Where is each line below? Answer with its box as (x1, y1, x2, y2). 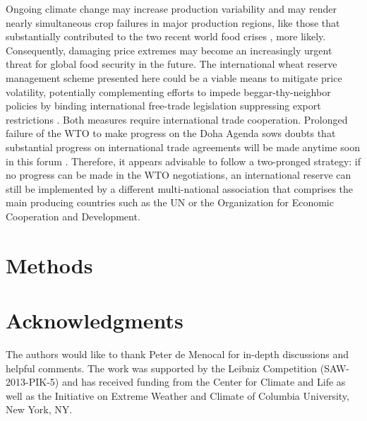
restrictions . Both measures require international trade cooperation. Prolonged (6, 112, 348, 126)
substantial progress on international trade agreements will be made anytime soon (6, 139, 360, 154)
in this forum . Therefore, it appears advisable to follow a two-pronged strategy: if (6, 153, 361, 168)
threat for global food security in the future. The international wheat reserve (6, 57, 337, 71)
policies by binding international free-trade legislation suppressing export (6, 98, 321, 113)
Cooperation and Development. (6, 208, 140, 223)
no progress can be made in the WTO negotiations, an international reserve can (6, 167, 351, 182)
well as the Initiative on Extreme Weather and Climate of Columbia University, (6, 388, 349, 403)
